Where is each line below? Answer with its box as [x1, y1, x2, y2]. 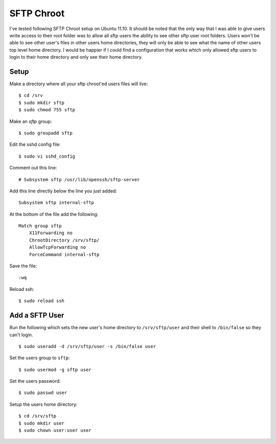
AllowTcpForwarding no [29, 244, 86, 250]
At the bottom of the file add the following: [9, 211, 99, 217]
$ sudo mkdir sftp [18, 100, 65, 106]
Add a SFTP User [9, 311, 64, 320]
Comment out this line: [9, 165, 57, 171]
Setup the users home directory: [9, 401, 78, 407]
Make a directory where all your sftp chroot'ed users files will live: [9, 81, 148, 87]
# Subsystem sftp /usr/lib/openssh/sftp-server [18, 177, 140, 182]
